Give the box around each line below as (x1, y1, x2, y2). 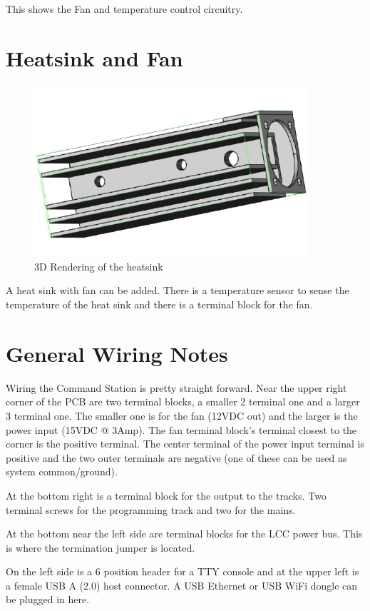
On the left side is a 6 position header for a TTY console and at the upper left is (6, 564, 359, 579)
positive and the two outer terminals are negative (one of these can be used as (6, 450, 347, 465)
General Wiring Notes (6, 338, 228, 368)
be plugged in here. (6, 592, 90, 607)
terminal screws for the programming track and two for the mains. (6, 502, 296, 517)
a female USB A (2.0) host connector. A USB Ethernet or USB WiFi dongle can (6, 577, 358, 592)
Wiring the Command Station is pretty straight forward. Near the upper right (6, 380, 347, 395)
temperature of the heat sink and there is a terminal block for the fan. (6, 297, 313, 312)
